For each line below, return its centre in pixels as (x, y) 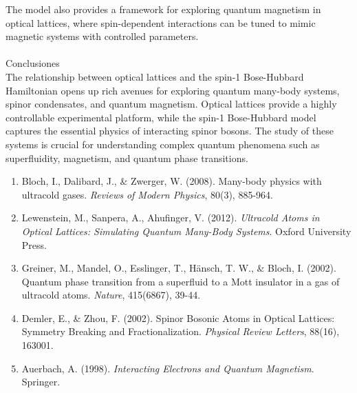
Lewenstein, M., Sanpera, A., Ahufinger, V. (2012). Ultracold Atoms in (171, 218)
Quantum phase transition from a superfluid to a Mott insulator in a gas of (181, 281)
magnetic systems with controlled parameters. (102, 36)
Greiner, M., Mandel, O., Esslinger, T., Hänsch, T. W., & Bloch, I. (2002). (179, 268)
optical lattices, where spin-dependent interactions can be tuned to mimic (161, 22)
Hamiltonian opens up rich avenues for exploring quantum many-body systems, (173, 90)
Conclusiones (33, 63)
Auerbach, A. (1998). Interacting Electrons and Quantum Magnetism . (168, 368)
